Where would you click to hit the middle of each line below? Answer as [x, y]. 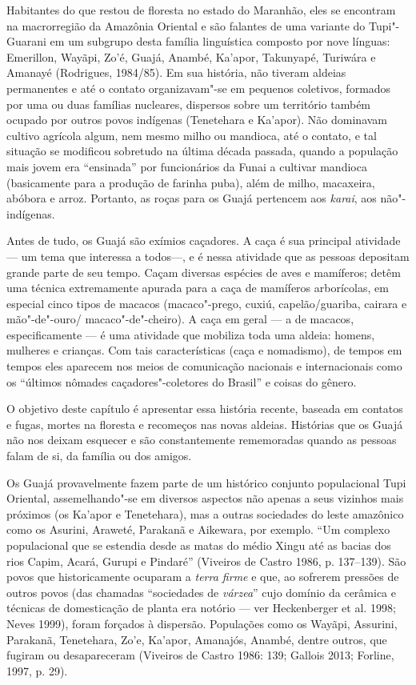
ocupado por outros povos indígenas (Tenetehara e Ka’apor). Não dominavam [197, 120]
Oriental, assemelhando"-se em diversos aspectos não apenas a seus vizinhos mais [205, 498]
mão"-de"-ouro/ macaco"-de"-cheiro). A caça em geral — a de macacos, [180, 319]
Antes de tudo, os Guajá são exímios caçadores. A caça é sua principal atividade [204, 240]
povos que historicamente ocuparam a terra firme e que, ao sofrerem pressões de [203, 577]
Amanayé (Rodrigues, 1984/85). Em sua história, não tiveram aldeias [176, 72]
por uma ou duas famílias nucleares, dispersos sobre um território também [189, 104]
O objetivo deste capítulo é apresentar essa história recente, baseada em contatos [205, 409]
